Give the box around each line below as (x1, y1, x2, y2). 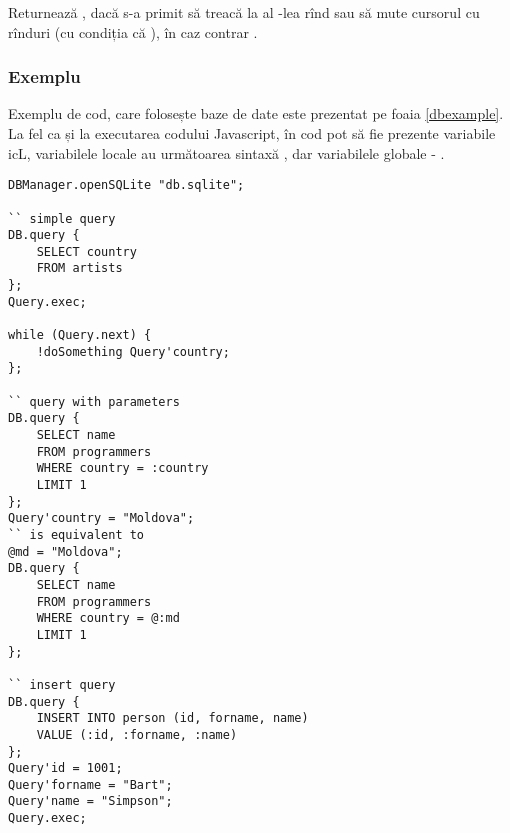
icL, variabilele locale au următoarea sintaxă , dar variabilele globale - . (8, 142, 445, 163)
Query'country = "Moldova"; (8, 511, 195, 526)
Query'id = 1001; (8, 761, 123, 776)
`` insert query (8, 677, 116, 692)
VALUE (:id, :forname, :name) (36, 727, 238, 742)
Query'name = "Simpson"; (8, 794, 173, 809)
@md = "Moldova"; (8, 544, 123, 559)
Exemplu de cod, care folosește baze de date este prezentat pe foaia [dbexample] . (8, 103, 504, 124)
